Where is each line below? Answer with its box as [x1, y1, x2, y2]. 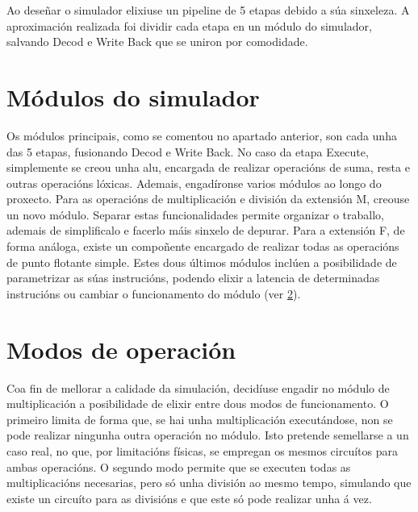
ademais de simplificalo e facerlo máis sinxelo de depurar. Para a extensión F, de [6, 222, 405, 239]
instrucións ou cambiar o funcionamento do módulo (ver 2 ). [6, 285, 301, 302]
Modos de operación [6, 332, 236, 365]
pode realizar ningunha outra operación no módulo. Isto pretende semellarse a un [6, 427, 409, 443]
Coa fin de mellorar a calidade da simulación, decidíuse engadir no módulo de [6, 379, 390, 396]
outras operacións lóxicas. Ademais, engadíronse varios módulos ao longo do [6, 174, 382, 191]
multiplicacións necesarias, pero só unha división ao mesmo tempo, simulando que [6, 474, 412, 491]
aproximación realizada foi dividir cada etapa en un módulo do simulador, [6, 17, 372, 34]
